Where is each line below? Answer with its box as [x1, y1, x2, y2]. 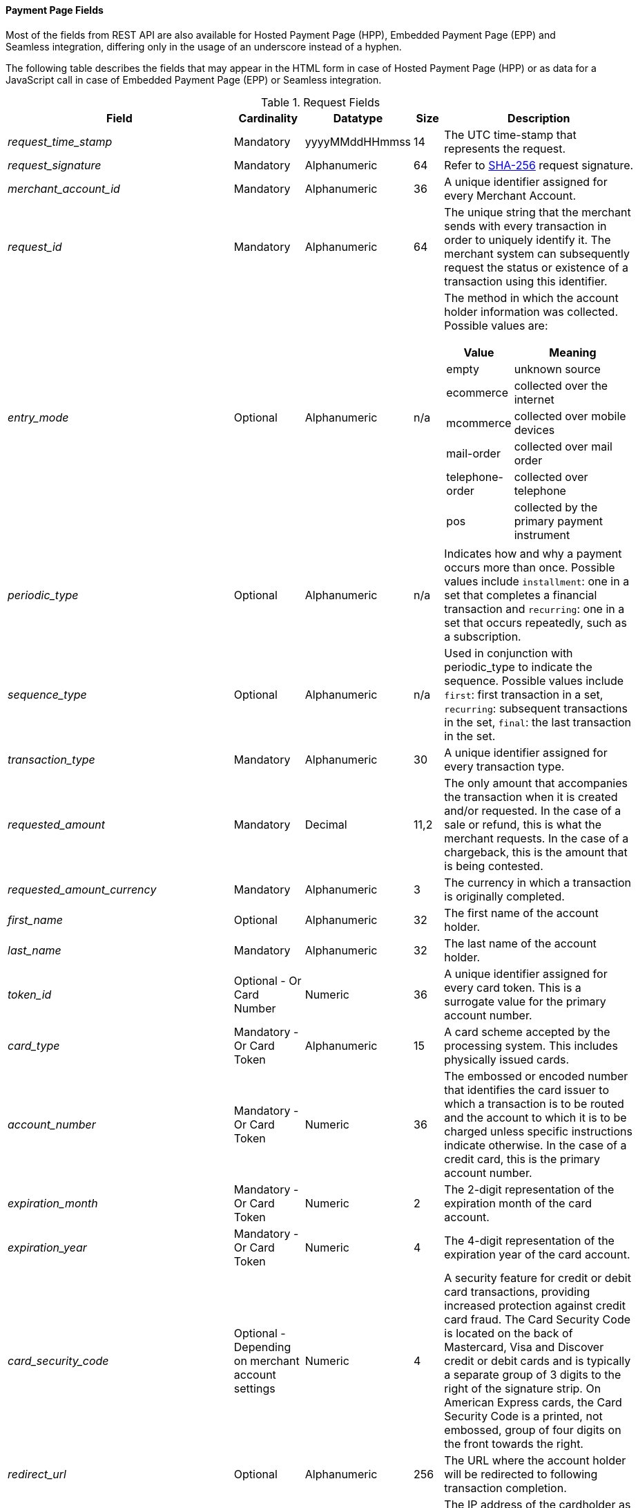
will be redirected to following [444, 1467, 598, 1481]
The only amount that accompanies [444, 775, 628, 790]
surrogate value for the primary [444, 994, 606, 1008]
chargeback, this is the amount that [444, 845, 628, 859]
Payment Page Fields [6, 4, 104, 16]
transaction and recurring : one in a [444, 601, 625, 616]
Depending [233, 1339, 291, 1354]
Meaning [549, 345, 597, 359]
